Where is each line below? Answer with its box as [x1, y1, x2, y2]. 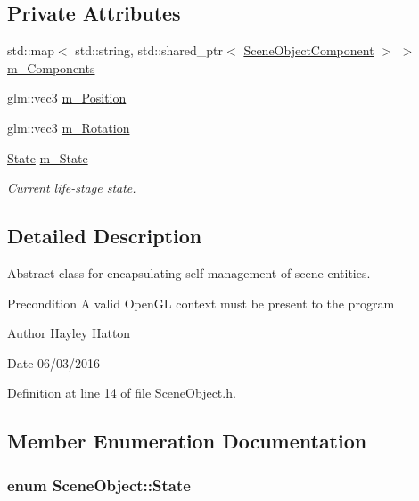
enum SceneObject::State [7, 473, 191, 496]
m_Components [7, 58, 95, 77]
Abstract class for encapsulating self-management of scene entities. [7, 263, 371, 282]
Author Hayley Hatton [7, 324, 131, 342]
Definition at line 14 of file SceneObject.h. [7, 383, 236, 402]
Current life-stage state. [7, 178, 136, 197]
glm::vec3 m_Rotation [7, 118, 130, 136]
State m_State [7, 148, 88, 167]
